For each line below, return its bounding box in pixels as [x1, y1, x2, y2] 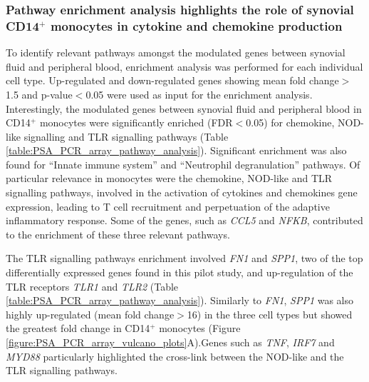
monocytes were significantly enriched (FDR [39, 115, 233, 130]
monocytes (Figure [159, 321, 241, 336]
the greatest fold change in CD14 [6, 321, 150, 336]
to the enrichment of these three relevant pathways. [6, 226, 230, 241]
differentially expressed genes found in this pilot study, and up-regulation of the [6, 265, 353, 280]
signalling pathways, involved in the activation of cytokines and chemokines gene [6, 185, 358, 200]
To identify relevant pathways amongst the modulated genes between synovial [6, 45, 345, 60]
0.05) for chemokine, [246, 115, 335, 130]
